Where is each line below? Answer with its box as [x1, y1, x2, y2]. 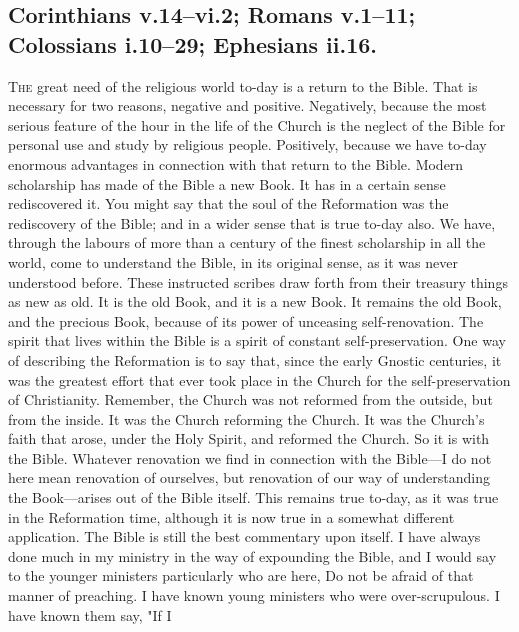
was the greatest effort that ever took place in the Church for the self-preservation [8, 369, 511, 390]
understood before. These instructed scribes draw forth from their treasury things [8, 271, 508, 292]
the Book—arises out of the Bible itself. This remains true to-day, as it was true [8, 487, 499, 508]
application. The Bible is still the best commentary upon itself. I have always [8, 526, 481, 547]
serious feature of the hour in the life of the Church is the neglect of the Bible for [8, 114, 506, 135]
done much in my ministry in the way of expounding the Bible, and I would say [8, 545, 497, 566]
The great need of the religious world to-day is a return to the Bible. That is [8, 75, 478, 96]
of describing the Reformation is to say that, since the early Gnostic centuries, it [8, 349, 502, 370]
